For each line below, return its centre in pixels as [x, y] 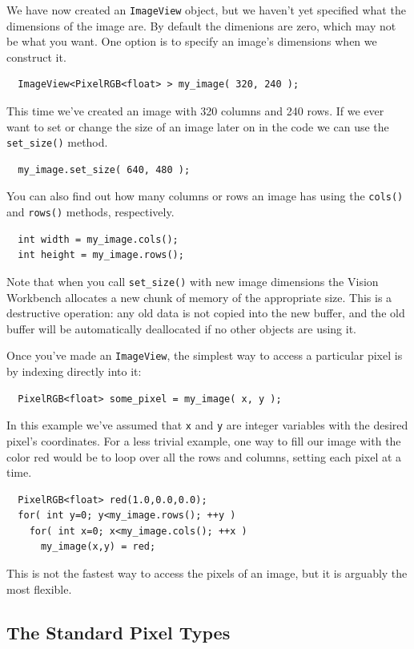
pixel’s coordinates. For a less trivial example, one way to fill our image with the [204, 440]
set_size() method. [57, 142]
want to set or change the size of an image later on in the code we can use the [198, 126]
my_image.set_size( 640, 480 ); [104, 169]
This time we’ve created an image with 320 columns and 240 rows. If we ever [195, 111]
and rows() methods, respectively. [90, 212]
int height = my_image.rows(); [101, 255]
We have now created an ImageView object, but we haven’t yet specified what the [206, 10]
